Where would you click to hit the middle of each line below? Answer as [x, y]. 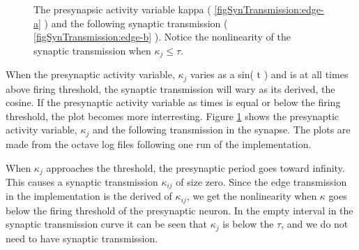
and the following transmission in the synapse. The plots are [221, 130]
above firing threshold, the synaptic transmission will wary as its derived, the [170, 88]
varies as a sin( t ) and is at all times [269, 74]
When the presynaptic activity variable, [90, 74]
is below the [248, 224]
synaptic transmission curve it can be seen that [107, 224]
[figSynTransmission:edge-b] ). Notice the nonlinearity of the [162, 37]
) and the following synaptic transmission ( [136, 23]
